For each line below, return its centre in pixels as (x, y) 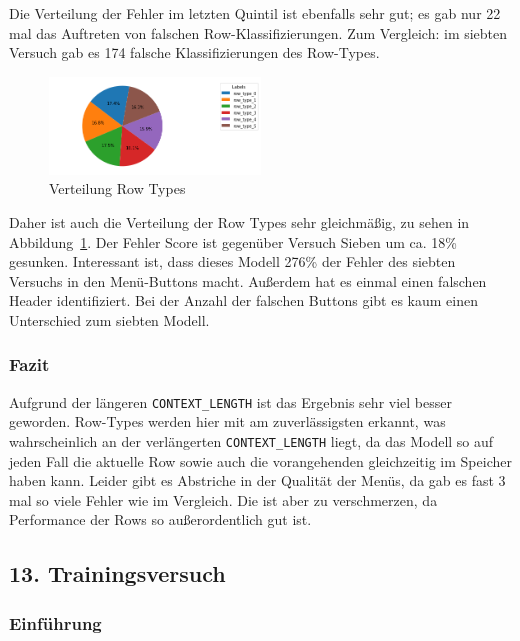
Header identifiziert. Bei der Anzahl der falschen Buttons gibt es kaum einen (243, 300)
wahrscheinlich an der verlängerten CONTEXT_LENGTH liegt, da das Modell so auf (251, 440)
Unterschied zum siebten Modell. (109, 319)
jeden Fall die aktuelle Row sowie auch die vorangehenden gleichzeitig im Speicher (260, 460)
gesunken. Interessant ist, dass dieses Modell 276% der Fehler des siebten (232, 261)
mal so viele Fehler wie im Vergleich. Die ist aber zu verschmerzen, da (223, 499)
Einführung (55, 622)
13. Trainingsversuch (117, 573)
